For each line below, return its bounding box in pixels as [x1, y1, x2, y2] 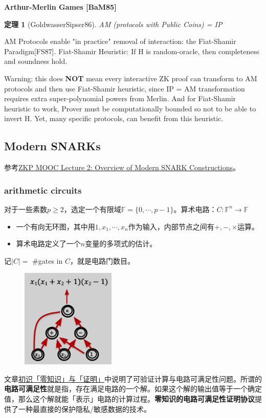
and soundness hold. [4, 56, 68, 66]
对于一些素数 [4, 203, 47, 214]
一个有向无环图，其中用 [16, 221, 95, 231]
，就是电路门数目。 [70, 255, 135, 266]
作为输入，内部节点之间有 [128, 221, 214, 231]
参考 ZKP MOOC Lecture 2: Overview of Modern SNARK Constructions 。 [4, 162, 240, 173]
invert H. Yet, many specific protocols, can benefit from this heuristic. [4, 113, 224, 124]
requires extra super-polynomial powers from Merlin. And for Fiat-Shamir [4, 93, 236, 104]
